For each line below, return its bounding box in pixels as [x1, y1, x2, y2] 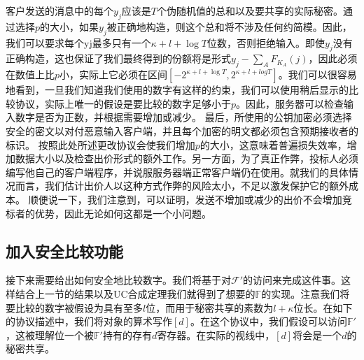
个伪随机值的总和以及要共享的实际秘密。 [156, 3, 343, 17]
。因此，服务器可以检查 [236, 96, 344, 110]
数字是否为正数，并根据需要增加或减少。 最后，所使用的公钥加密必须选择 [15, 110, 352, 124]
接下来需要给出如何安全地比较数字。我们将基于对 [6, 273, 231, 287]
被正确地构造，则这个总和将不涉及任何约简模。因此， [106, 19, 352, 34]
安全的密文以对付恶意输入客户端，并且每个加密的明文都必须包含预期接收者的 [6, 123, 358, 138]
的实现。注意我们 [261, 286, 340, 301]
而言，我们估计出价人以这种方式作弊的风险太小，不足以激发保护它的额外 [15, 178, 349, 193]
